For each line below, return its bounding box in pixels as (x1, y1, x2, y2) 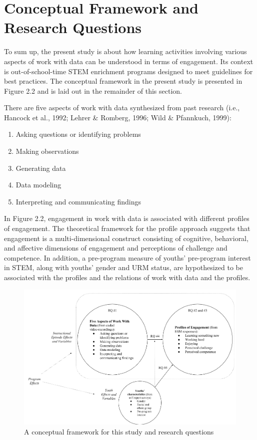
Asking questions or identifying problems (15, 129, 141, 139)
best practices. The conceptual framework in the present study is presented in (4, 76, 242, 86)
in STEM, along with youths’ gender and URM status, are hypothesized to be (4, 262, 243, 273)
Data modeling (15, 179, 61, 190)
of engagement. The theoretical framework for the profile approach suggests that (4, 223, 250, 234)
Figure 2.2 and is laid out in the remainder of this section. (4, 85, 182, 96)
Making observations (15, 146, 79, 156)
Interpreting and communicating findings (15, 196, 141, 206)
